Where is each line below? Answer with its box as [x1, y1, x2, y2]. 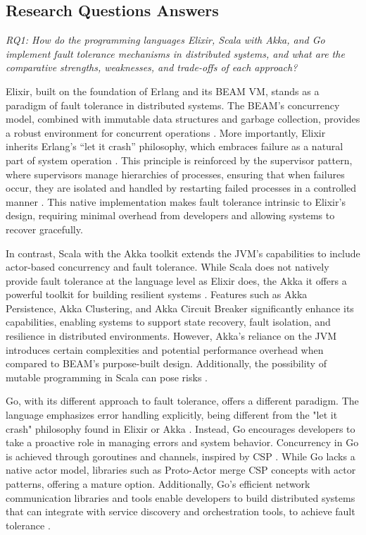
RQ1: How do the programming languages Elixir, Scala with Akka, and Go [6, 32, 325, 47]
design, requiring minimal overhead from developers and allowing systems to [6, 208, 335, 223]
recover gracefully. [6, 221, 83, 236]
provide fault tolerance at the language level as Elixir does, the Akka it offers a [6, 273, 347, 288]
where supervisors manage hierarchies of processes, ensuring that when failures [6, 166, 345, 181]
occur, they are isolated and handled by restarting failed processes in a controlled [6, 180, 357, 195]
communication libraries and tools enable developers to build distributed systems [6, 490, 355, 505]
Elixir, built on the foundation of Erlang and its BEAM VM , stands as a [6, 83, 320, 98]
